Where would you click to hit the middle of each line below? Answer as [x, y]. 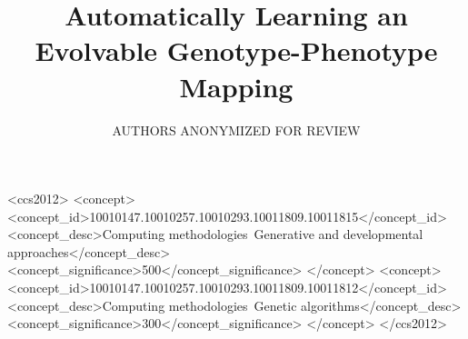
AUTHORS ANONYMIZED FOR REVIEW [236, 130]
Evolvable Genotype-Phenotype [236, 50]
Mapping [236, 86]
